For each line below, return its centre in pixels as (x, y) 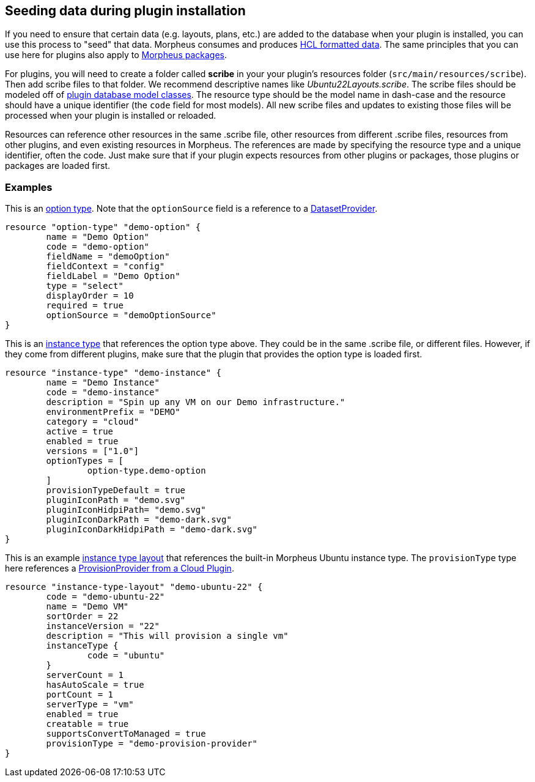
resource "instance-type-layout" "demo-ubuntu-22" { (134, 587)
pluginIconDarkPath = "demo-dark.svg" (139, 520)
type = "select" (85, 286)
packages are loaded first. (58, 166)
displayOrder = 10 (90, 296)
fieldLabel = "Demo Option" (113, 276)
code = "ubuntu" (126, 656)
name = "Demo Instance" (103, 383)
